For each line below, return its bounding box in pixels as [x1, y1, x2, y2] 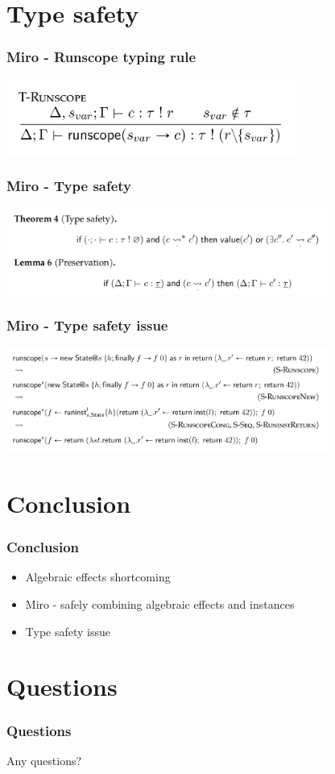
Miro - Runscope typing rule [6, 47, 196, 67]
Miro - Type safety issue [6, 315, 168, 335]
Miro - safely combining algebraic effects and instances [25, 596, 295, 613]
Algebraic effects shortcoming [25, 568, 171, 585]
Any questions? [6, 751, 82, 768]
